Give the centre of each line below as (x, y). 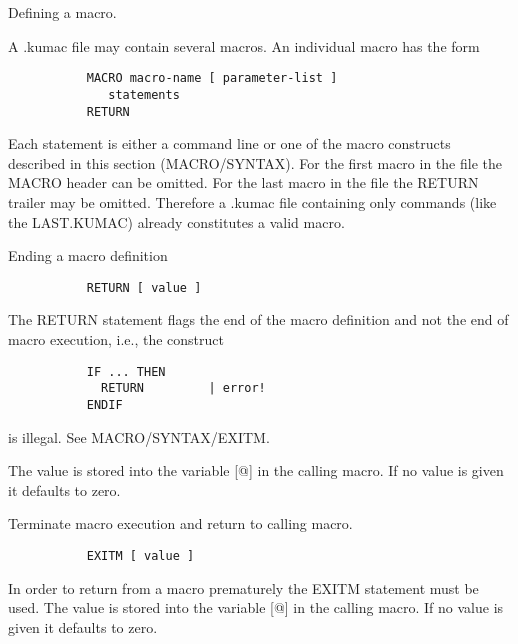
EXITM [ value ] (140, 555)
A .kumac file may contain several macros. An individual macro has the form (244, 45)
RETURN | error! (183, 388)
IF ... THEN (126, 371)
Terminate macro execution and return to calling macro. (180, 523)
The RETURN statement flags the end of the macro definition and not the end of (258, 319)
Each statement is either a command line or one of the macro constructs (229, 143)
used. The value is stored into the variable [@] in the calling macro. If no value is (256, 607)
